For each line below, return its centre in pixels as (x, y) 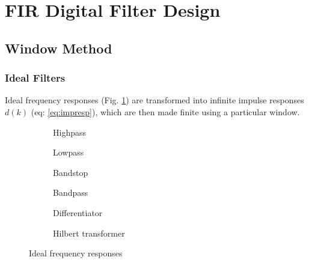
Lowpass (69, 152)
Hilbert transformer (89, 233)
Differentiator (78, 212)
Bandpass (71, 192)
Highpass (69, 132)
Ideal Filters (35, 78)
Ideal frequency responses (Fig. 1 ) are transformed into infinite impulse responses (154, 100)
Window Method (59, 48)
